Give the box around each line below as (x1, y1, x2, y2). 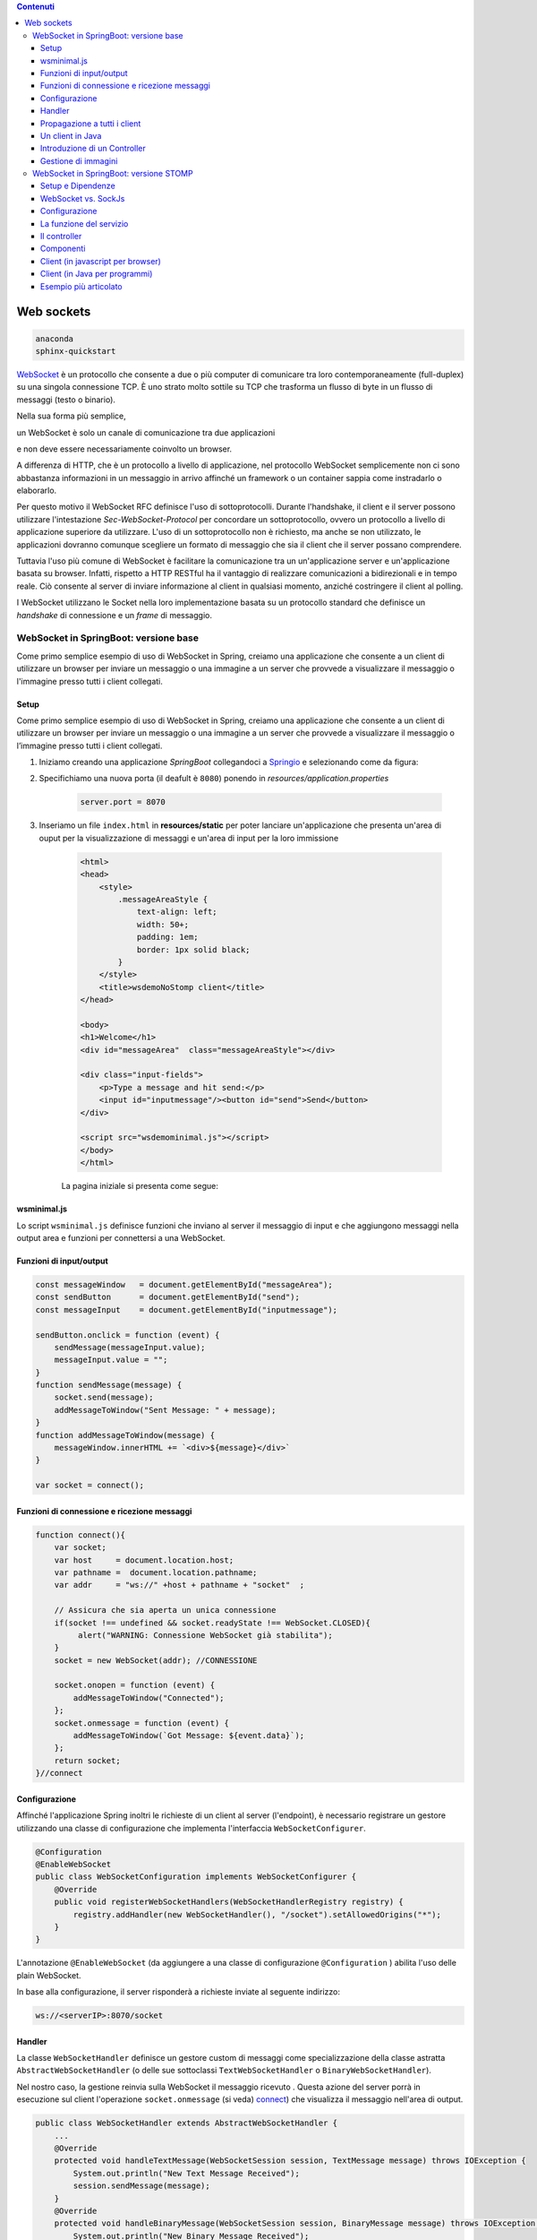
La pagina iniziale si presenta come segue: (61, 1181, 218, 1192)
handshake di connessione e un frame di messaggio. (16, 609, 212, 620)
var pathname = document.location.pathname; (54, 1567, 258, 1577)
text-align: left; (136, 907, 218, 918)
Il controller (40, 231, 82, 242)
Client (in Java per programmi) (40, 269, 153, 280)
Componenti (40, 243, 86, 254)
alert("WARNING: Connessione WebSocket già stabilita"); (77, 1630, 333, 1640)
